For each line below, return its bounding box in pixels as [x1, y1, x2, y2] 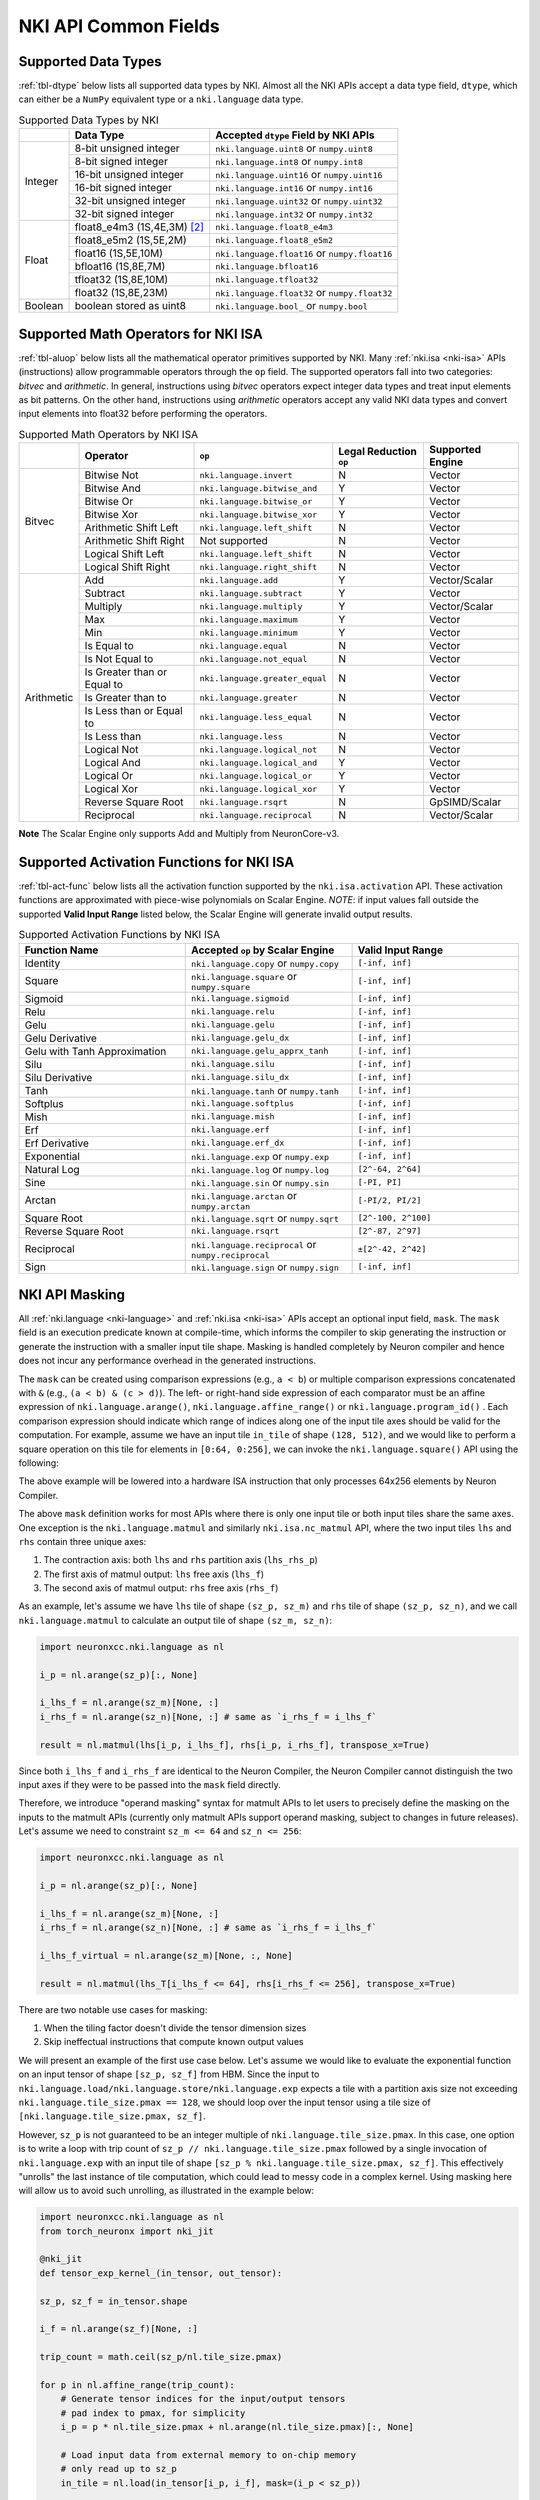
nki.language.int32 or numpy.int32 [215, 207, 374, 221]
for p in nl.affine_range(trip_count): [39, 2379, 235, 2390]
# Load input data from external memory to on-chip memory [60, 2449, 357, 2460]
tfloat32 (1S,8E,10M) [74, 273, 169, 287]
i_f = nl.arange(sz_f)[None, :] [39, 2323, 199, 2335]
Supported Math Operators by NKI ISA [18, 427, 199, 441]
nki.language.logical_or [199, 770, 313, 781]
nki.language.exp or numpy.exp [191, 1149, 330, 1163]
